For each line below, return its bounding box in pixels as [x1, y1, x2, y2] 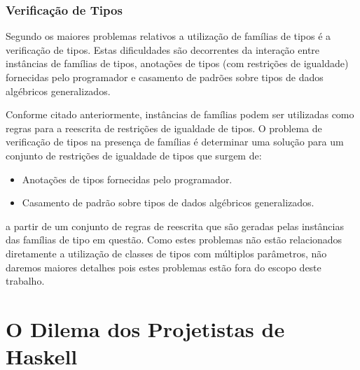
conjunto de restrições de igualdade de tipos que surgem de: [6, 148, 262, 162]
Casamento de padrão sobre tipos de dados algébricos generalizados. [22, 195, 314, 210]
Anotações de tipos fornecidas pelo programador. [22, 171, 233, 186]
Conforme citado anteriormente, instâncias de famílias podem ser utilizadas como [6, 107, 354, 122]
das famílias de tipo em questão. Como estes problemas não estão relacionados [6, 232, 342, 247]
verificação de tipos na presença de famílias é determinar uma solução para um [6, 134, 344, 149]
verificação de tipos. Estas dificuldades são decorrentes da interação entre [6, 42, 320, 57]
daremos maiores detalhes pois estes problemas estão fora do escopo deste [6, 259, 321, 274]
